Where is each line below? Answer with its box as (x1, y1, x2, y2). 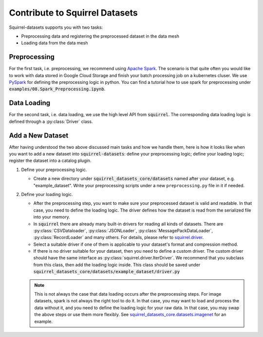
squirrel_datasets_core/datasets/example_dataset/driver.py (33, 269, 180, 275)
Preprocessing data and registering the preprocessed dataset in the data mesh (21, 33, 180, 39)
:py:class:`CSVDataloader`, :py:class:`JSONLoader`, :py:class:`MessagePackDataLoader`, (33, 227, 213, 234)
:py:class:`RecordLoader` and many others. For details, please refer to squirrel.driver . (33, 235, 204, 240)
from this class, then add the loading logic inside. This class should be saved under (33, 261, 201, 268)
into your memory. (33, 214, 70, 220)
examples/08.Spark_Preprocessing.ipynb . (9, 86, 106, 92)
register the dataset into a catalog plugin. (9, 158, 92, 163)
